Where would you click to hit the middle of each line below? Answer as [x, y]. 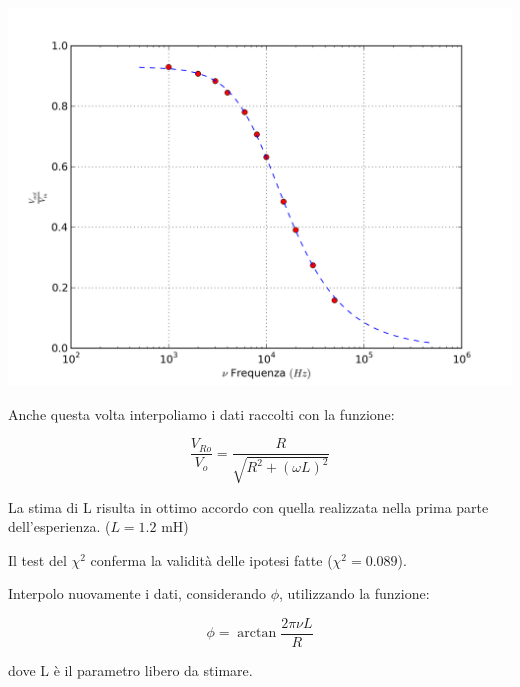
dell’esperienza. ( [59, 526]
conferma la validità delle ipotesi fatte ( [211, 559]
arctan [257, 633]
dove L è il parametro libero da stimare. [130, 670]
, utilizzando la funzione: [354, 593]
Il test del [37, 559]
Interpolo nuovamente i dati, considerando [137, 593]
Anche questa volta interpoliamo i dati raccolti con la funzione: [201, 413]
